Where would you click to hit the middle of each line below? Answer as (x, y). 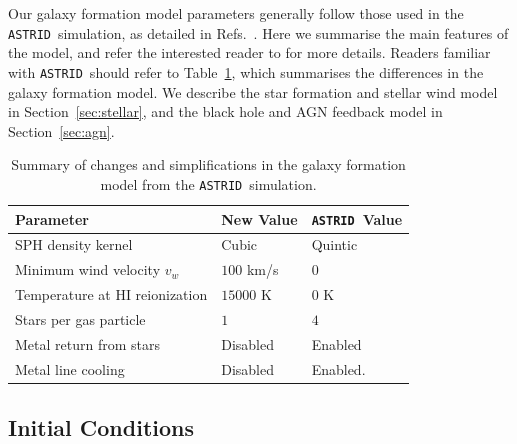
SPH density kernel (74, 244)
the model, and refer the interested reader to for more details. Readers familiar (249, 52)
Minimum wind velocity (88, 269)
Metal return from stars (87, 343)
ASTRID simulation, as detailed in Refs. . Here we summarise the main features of (258, 32)
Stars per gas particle (80, 318)
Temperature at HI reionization (111, 294)
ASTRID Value (357, 218)
